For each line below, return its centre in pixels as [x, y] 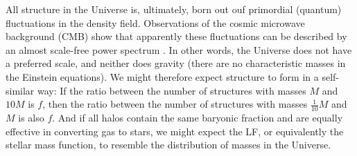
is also [31, 117]
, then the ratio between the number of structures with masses [175, 104]
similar [20, 90]
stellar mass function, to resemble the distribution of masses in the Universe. [168, 145]
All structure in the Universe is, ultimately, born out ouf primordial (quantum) [174, 9]
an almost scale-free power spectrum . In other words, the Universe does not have [179, 49]
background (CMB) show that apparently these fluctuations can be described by [176, 36]
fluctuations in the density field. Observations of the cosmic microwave [155, 22]
